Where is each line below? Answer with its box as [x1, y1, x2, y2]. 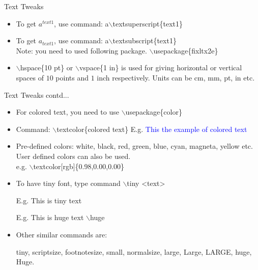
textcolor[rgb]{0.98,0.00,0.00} [33, 160, 125, 171]
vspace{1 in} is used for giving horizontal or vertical [79, 62, 242, 73]
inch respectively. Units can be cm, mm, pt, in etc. [97, 72, 255, 83]
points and [55, 72, 89, 83]
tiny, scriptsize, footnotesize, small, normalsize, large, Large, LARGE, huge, [16, 246, 252, 257]
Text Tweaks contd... [4, 89, 69, 100]
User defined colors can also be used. [16, 150, 131, 161]
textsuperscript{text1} [112, 18, 183, 29]
